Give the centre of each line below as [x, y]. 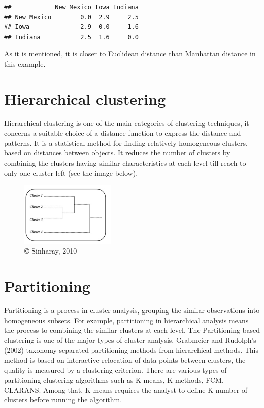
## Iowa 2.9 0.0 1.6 [71, 27]
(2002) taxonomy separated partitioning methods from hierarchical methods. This [131, 350]
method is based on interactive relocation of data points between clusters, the [125, 360]
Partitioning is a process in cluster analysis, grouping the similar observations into [132, 310]
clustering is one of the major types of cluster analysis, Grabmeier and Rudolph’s [130, 340]
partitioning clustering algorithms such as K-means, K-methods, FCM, [114, 380]
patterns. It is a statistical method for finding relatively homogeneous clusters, [126, 143]
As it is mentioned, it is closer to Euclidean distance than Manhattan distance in [130, 54]
